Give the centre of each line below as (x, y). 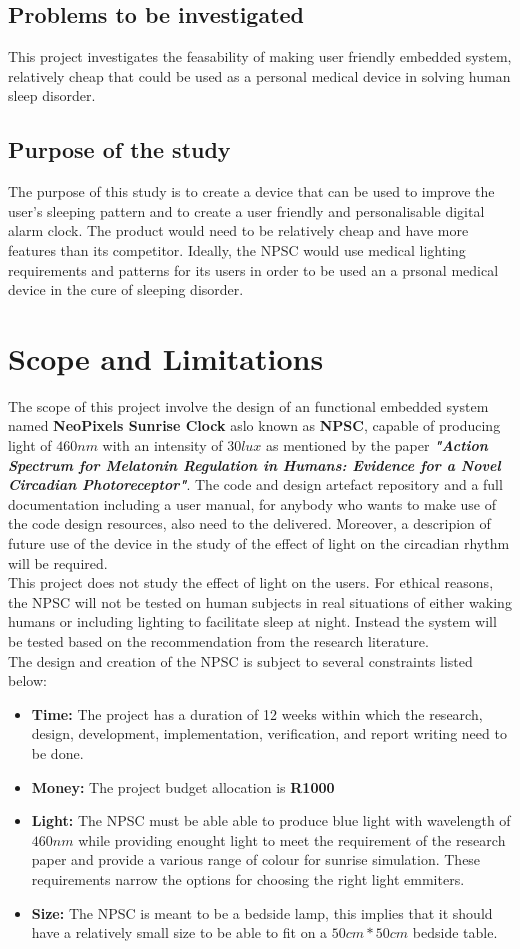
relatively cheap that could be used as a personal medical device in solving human (259, 75)
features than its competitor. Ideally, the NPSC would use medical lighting (237, 249)
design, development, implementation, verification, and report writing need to (269, 733)
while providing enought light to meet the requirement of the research (292, 839)
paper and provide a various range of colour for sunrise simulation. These (256, 859)
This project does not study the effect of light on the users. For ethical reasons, (251, 582)
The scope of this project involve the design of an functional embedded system (248, 405)
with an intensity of (162, 445)
